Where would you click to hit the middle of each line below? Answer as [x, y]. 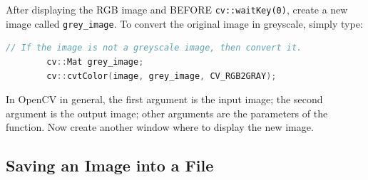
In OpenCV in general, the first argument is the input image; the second [164, 99]
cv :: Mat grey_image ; [95, 62]
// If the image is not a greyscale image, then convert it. [154, 48]
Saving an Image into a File [110, 165]
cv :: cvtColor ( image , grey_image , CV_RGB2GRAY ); [162, 76]
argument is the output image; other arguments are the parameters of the [167, 113]
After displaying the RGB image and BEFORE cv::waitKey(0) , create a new [177, 9]
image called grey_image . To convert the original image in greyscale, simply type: [184, 23]
